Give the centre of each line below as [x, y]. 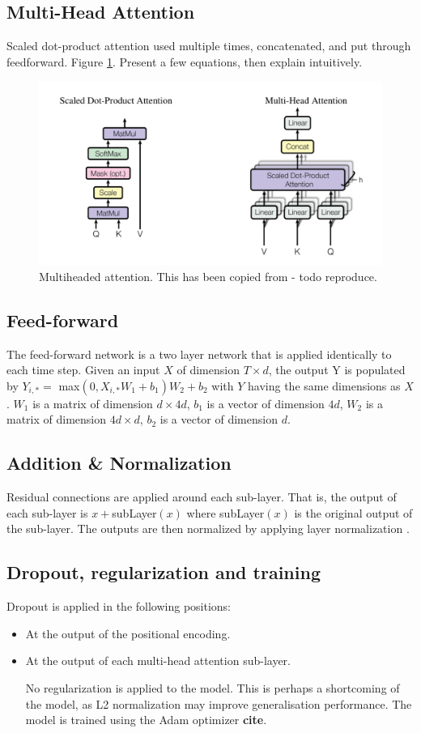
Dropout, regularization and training [164, 572]
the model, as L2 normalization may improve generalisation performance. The [219, 703]
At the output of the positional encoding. [128, 633]
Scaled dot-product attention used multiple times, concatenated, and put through [209, 46]
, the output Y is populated [337, 370]
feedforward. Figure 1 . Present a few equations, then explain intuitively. [185, 61]
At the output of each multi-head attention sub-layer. [158, 661]
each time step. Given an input [83, 370]
